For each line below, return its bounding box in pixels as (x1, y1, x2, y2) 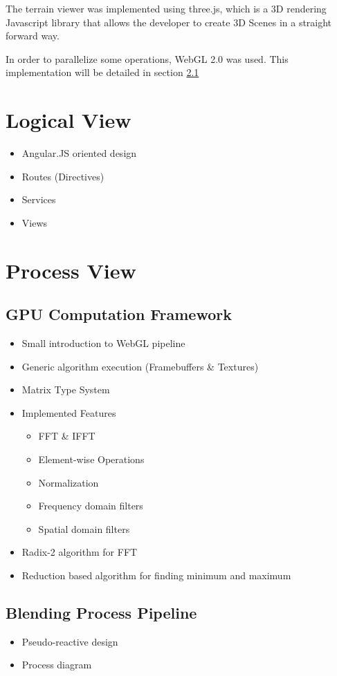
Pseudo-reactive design (21, 634, 118, 648)
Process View (6, 256, 136, 284)
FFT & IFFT (38, 429, 95, 443)
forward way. (6, 28, 60, 43)
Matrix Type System (21, 382, 110, 397)
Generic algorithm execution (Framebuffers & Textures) (21, 359, 259, 373)
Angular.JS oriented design (21, 146, 137, 160)
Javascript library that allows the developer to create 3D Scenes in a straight (6, 15, 332, 29)
